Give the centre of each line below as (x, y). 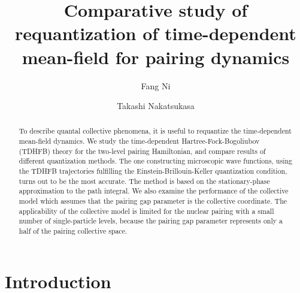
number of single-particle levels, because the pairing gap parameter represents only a (151, 221)
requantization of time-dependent (156, 33)
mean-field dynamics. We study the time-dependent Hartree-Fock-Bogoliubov (139, 141)
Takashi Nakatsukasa (156, 106)
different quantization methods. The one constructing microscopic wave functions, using (156, 161)
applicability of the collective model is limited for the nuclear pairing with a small (146, 211)
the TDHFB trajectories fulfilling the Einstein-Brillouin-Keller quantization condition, (153, 171)
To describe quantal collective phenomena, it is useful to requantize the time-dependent (155, 131)
